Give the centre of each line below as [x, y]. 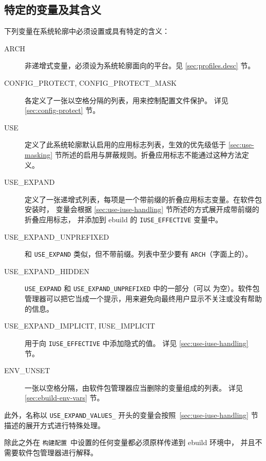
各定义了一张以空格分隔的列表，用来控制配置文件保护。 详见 [127, 100]
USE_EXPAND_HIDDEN [47, 271]
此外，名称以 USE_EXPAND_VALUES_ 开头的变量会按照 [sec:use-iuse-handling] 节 [131, 415]
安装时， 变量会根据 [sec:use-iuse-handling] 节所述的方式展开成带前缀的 [142, 209]
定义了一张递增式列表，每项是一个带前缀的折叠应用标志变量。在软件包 [143, 199]
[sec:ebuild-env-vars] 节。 [64, 398]
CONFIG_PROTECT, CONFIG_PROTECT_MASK [90, 82]
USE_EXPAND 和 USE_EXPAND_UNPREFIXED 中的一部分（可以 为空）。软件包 [142, 288]
